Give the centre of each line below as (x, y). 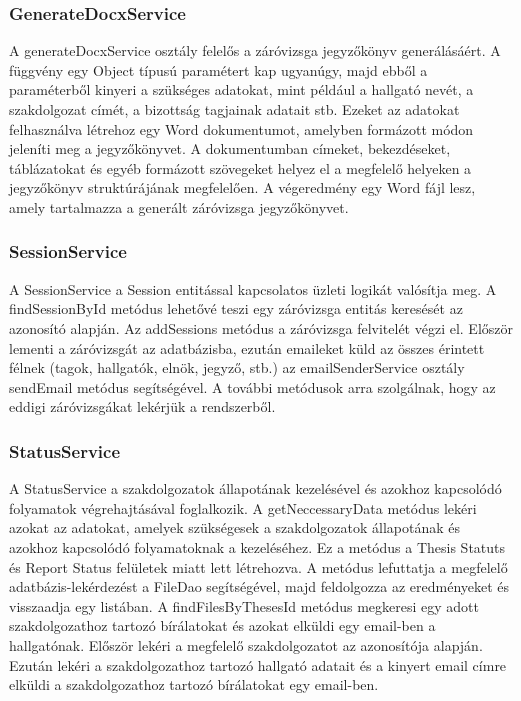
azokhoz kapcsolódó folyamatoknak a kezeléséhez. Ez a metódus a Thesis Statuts (257, 546)
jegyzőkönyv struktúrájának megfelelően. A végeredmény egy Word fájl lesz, (242, 187)
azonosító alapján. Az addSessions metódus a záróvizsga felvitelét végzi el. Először (261, 327)
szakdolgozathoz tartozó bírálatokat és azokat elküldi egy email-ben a (222, 625)
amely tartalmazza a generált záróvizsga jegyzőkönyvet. (179, 206)
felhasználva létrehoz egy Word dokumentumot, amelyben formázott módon (241, 128)
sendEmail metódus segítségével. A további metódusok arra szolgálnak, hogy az (252, 386)
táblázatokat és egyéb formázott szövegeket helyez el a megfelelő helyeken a (240, 167)
